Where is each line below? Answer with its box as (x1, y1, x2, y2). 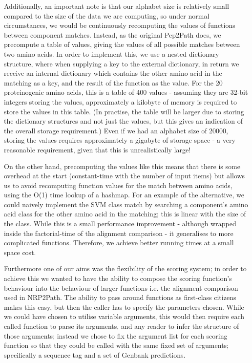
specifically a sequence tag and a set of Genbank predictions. (4, 349, 186, 360)
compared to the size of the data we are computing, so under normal (4, 10, 210, 21)
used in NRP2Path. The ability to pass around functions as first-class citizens (4, 292, 236, 302)
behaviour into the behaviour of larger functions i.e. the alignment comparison (4, 282, 238, 293)
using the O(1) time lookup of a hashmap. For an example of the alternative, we (4, 190, 244, 200)
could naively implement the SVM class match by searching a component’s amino (4, 199, 248, 209)
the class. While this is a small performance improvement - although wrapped (4, 218, 236, 229)
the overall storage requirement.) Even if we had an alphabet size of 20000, (4, 125, 228, 135)
